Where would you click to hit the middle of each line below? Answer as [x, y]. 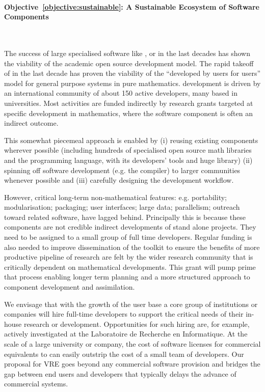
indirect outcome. [31, 123]
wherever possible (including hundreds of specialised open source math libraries [128, 150]
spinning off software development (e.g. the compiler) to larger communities [122, 170]
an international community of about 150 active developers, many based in [121, 93]
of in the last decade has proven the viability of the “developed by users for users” [132, 73]
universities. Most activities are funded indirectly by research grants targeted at [129, 103]
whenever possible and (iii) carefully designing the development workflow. [119, 180]
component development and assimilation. [70, 287]
